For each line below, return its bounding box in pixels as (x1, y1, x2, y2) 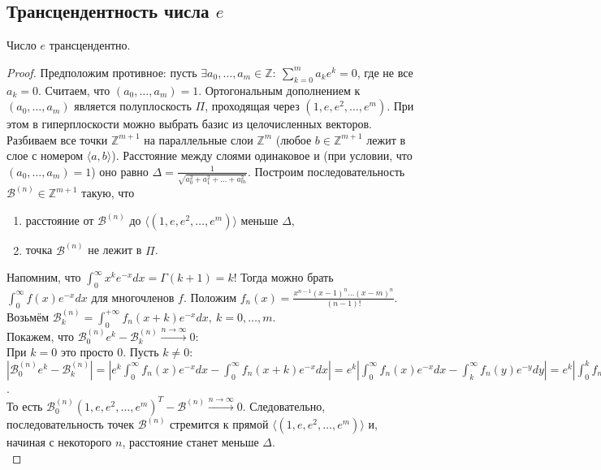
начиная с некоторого (6, 433, 112, 451)
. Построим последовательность (247, 162, 405, 179)
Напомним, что (6, 269, 81, 286)
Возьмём (6, 308, 50, 325)
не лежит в (88, 241, 142, 258)
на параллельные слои (144, 131, 253, 148)
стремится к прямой (170, 416, 269, 433)
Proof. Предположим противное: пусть (6, 63, 197, 80)
